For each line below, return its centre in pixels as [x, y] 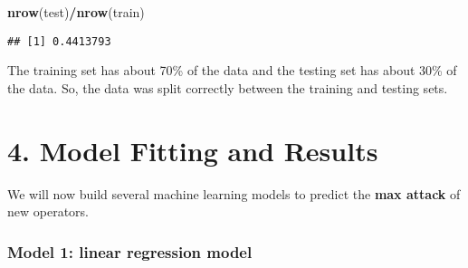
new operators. [48, 211]
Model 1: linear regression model [130, 251]
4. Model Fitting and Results [193, 150]
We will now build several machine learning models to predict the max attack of [234, 193]
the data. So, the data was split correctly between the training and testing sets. [228, 87]
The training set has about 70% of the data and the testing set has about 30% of [232, 70]
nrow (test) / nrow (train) [76, 12]
